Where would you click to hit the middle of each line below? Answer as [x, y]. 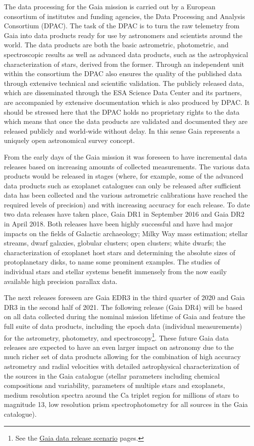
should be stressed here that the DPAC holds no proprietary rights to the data [122, 111]
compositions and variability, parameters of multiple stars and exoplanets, [115, 385]
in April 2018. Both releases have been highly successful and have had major [118, 224]
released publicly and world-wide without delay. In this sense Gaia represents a [122, 131]
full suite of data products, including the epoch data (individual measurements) [123, 326]
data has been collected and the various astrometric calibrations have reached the [126, 195]
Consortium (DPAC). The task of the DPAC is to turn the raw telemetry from [122, 26]
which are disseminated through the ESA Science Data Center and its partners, [123, 92]
